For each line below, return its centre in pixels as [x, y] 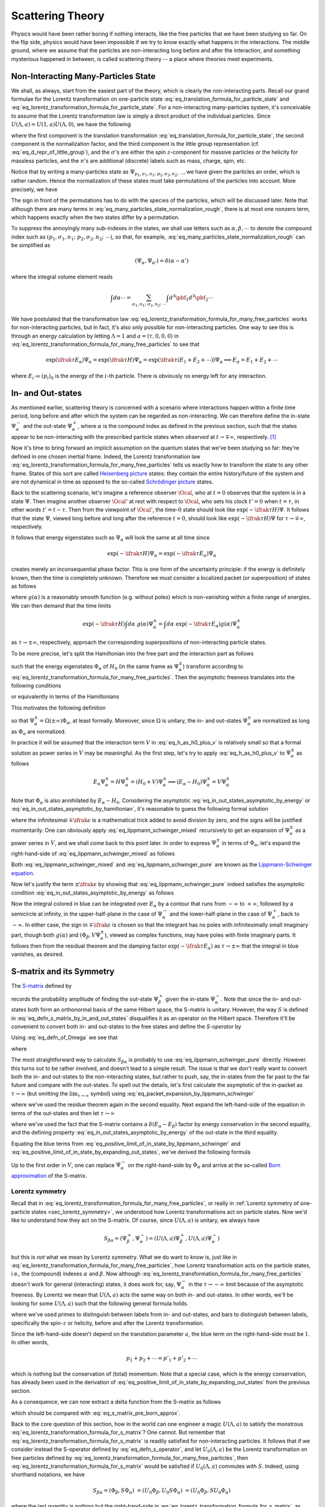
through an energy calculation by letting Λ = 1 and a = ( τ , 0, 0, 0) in [95, 336]
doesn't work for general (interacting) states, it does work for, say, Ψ [96, 1284]
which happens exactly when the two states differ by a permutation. [95, 217]
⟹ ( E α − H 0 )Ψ [187, 782]
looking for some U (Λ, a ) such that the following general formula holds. [100, 1303]
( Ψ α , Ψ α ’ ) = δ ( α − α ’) [162, 262]
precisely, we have [34, 189]
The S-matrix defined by [42, 986]
